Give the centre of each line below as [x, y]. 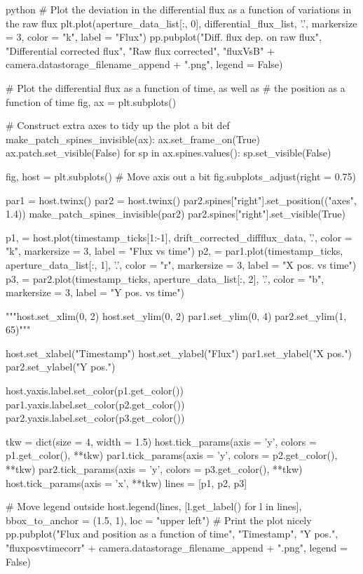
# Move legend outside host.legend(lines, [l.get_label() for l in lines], [154, 506]
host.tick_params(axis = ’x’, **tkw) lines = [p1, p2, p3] [126, 482]
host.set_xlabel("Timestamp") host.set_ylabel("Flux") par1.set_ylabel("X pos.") [179, 353]
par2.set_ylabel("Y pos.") [61, 367]
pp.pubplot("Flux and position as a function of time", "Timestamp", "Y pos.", [172, 534]
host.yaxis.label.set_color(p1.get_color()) [95, 391]
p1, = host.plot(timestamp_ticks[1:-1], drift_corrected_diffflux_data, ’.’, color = [179, 237]
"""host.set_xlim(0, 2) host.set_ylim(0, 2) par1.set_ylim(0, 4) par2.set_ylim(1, [176, 315]
